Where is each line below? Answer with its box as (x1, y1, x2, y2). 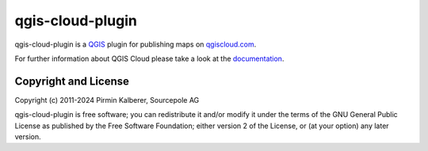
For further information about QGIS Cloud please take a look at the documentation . (14, 54, 285, 63)
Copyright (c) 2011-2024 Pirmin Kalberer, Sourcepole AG (14, 95, 200, 104)
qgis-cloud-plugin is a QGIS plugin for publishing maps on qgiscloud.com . (14, 40, 257, 49)
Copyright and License (14, 74, 130, 88)
